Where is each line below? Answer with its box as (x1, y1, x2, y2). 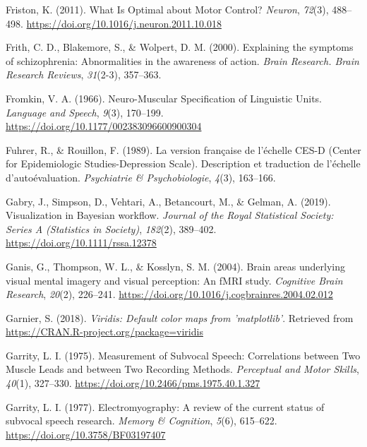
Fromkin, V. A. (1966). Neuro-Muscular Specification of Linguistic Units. (6, 90, 323, 105)
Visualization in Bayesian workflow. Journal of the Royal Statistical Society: (6, 208, 334, 222)
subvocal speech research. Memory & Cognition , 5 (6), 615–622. (6, 413, 277, 428)
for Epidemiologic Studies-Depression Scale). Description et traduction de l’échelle (6, 156, 361, 171)
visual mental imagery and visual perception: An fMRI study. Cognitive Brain (6, 273, 343, 287)
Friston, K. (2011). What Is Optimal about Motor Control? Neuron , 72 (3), (6, 2, 329, 16)
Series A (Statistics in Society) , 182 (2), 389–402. (6, 221, 217, 236)
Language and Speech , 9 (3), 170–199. (6, 105, 164, 119)
